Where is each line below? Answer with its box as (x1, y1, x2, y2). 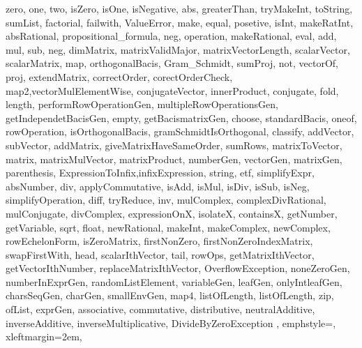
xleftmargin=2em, (6, 329, 82, 344)
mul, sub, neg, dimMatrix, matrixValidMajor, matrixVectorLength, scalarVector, (6, 42, 350, 56)
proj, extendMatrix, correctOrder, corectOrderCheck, (6, 69, 233, 84)
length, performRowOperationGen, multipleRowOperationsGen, (6, 97, 278, 112)
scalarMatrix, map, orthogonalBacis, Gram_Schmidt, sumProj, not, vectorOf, (6, 56, 339, 70)
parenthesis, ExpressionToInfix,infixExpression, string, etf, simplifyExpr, (6, 165, 315, 180)
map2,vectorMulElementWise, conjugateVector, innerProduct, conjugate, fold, (6, 83, 339, 98)
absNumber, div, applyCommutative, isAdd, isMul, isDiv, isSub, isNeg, (6, 179, 310, 193)
